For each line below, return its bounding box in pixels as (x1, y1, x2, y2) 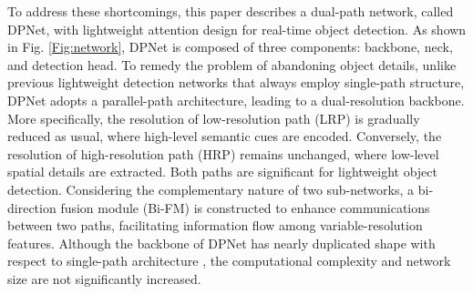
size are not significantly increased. (7, 269, 201, 288)
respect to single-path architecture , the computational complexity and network (7, 251, 451, 270)
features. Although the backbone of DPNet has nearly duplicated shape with (7, 233, 436, 252)
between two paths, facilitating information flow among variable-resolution (7, 216, 423, 235)
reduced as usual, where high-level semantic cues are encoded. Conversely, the (7, 127, 442, 146)
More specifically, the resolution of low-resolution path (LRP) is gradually (7, 108, 420, 127)
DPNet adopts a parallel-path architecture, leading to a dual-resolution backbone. (7, 90, 465, 109)
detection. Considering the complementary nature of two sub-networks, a (7, 179, 415, 198)
